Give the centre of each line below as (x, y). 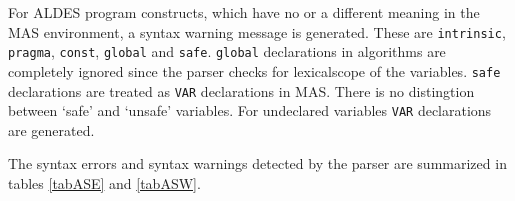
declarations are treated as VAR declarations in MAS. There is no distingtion (241, 90)
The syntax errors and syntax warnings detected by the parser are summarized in (257, 163)
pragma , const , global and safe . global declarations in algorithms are (227, 51)
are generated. (51, 129)
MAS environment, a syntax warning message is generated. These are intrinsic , (257, 31)
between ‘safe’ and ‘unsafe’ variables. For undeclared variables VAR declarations (250, 110)
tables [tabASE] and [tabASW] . (104, 183)
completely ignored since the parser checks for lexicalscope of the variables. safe (254, 70)
